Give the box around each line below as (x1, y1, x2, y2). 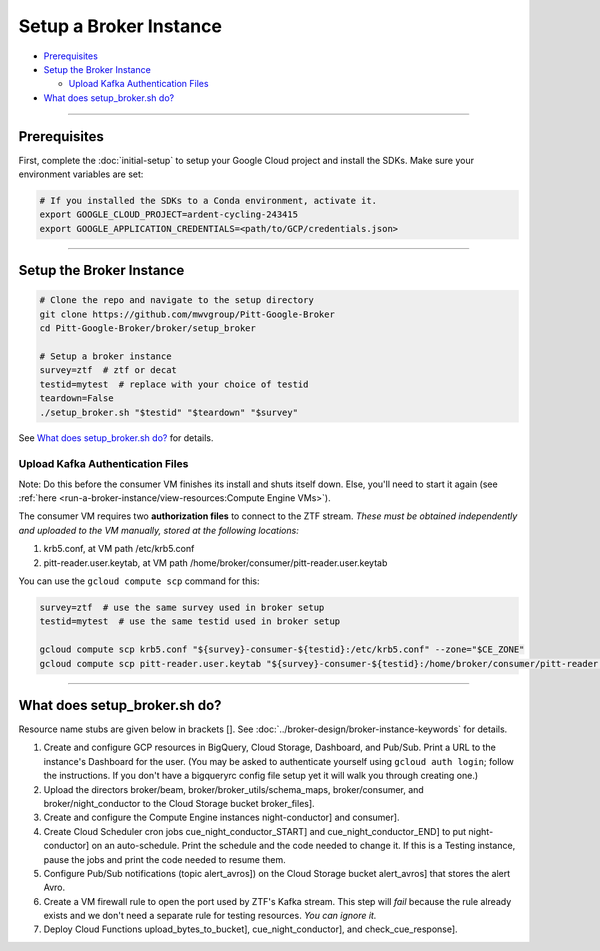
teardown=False (39, 393, 114, 404)
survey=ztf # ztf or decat (39, 365, 177, 376)
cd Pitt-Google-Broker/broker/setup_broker (39, 323, 257, 334)
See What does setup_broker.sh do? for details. (18, 432, 214, 444)
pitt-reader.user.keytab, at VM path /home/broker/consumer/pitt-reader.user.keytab (43, 556, 388, 569)
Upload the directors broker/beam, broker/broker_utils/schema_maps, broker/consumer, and (43, 783, 424, 795)
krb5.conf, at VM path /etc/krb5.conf (43, 543, 195, 555)
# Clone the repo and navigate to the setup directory (39, 295, 314, 306)
